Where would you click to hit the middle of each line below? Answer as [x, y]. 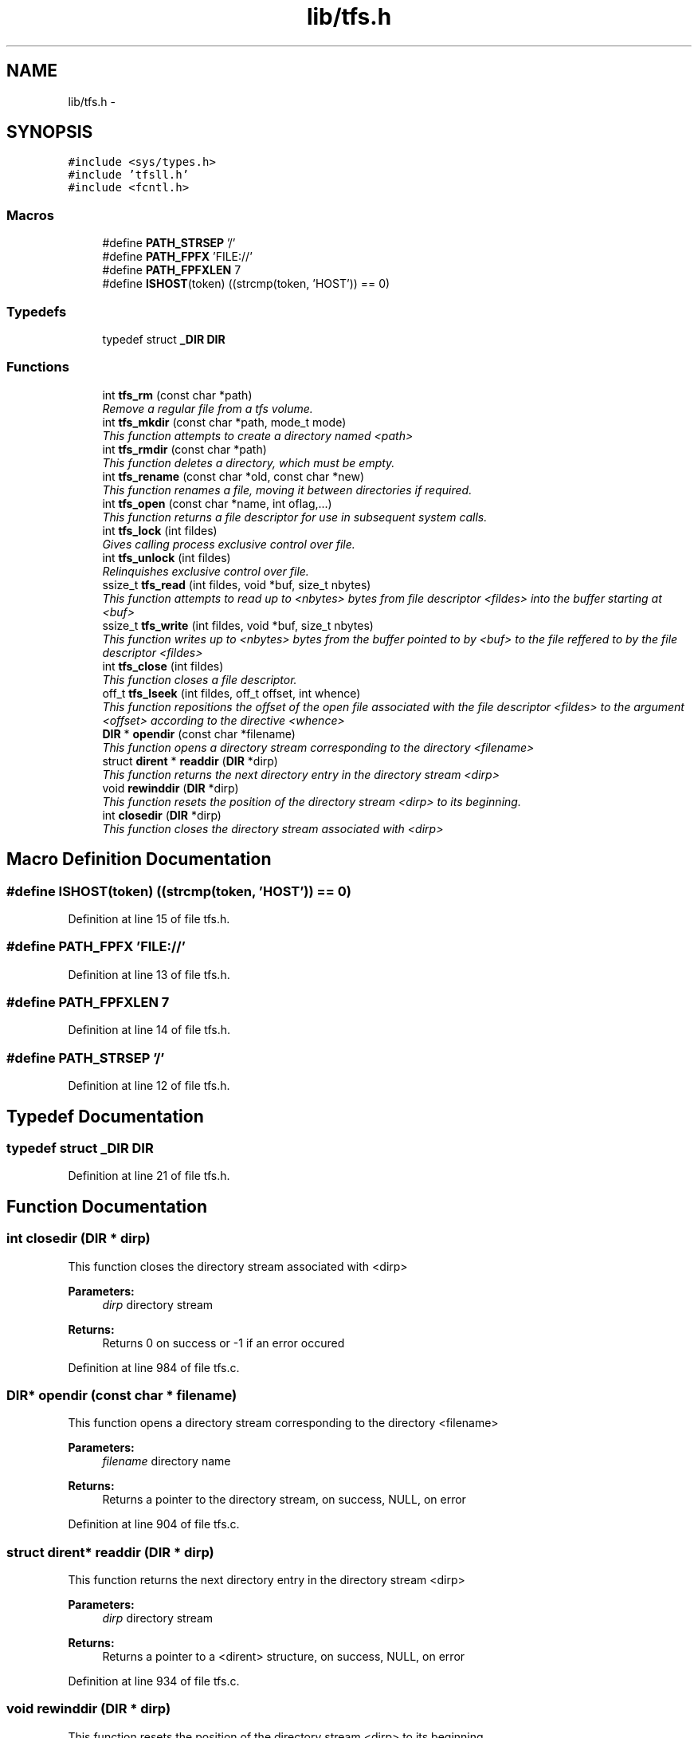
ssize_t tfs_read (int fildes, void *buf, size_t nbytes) [237, 584]
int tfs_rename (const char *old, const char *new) [233, 476]
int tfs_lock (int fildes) [160, 530]
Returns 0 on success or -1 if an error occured [224, 1343]
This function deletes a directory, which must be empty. [249, 462]
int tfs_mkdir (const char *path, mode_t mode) [224, 422]
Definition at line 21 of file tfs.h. [149, 1176]
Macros [30, 215]
